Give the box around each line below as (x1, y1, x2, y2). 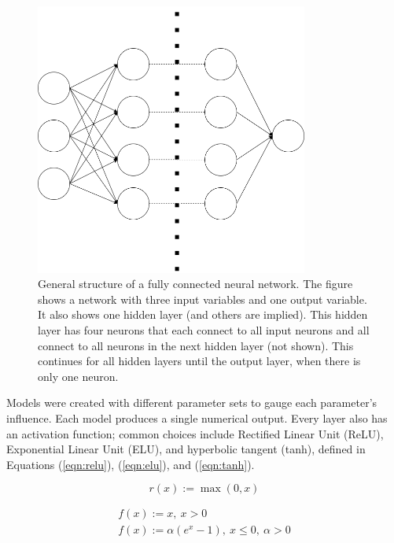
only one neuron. (38, 368, 119, 384)
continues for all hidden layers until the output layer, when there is (38, 353, 361, 369)
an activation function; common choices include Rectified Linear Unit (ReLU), (6, 425, 384, 441)
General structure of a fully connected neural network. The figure (38, 275, 353, 292)
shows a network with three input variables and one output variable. (38, 290, 367, 307)
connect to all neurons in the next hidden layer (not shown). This (38, 337, 354, 353)
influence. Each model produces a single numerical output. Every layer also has (6, 410, 388, 427)
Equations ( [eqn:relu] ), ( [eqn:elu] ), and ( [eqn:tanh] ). (6, 456, 255, 472)
